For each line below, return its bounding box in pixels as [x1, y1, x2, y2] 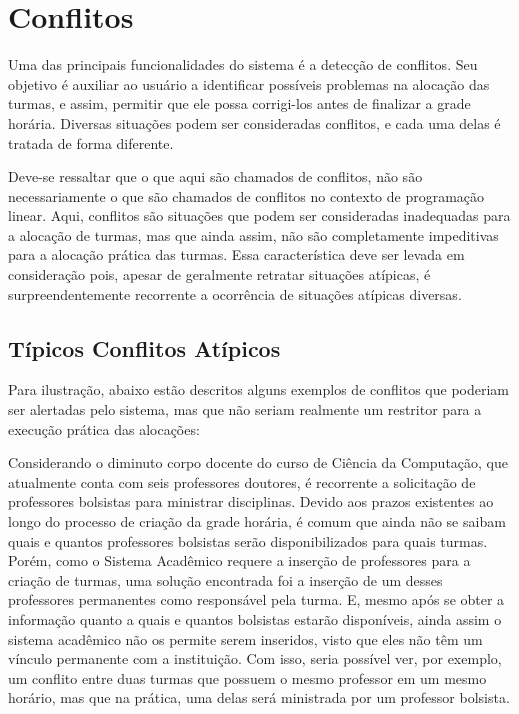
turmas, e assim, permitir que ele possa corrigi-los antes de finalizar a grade [8, 93, 471, 114]
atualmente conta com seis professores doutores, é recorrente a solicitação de [8, 471, 476, 492]
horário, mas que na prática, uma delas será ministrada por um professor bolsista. [8, 687, 510, 708]
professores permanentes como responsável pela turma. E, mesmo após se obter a [8, 589, 505, 610]
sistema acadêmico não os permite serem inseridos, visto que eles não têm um [8, 628, 483, 649]
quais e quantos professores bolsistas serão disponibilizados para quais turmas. [8, 530, 488, 551]
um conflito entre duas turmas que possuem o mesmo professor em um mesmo [8, 667, 487, 688]
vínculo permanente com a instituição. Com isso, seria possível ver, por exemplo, [8, 648, 502, 669]
